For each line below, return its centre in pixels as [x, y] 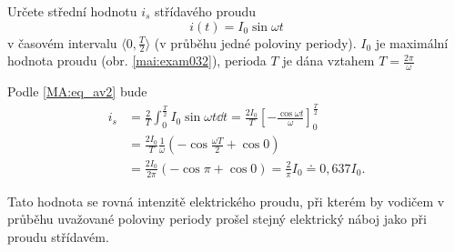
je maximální [412, 42]
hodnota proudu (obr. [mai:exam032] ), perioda [137, 60]
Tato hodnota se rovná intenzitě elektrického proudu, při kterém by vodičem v [226, 201]
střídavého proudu [206, 11]
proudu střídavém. [58, 236]
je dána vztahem [329, 60]
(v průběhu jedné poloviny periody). [255, 42]
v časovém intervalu [62, 42]
